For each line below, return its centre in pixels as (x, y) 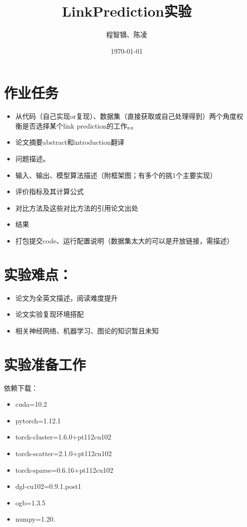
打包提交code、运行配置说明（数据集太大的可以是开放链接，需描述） (124, 241)
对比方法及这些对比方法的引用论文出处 (77, 208)
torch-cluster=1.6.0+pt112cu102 (63, 437)
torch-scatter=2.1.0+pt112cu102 (64, 453)
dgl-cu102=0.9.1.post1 (48, 486)
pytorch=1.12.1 (38, 420)
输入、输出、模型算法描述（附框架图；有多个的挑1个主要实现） (116, 175)
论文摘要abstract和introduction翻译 (70, 142)
